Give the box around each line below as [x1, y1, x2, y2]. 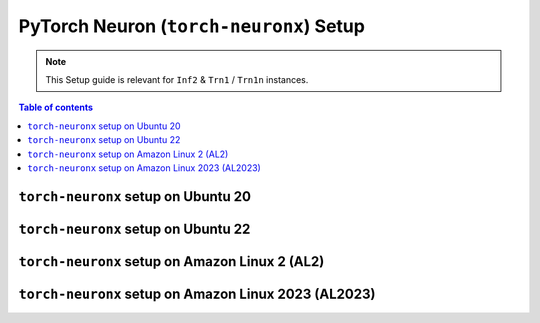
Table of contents [18, 101, 94, 114]
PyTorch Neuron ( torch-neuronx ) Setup [18, 15, 365, 37]
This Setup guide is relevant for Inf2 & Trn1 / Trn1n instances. [45, 73, 309, 85]
